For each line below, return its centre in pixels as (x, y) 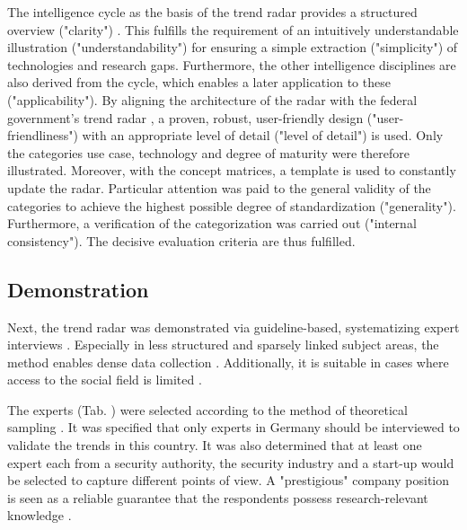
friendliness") (43, 135)
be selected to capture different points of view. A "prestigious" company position (229, 480)
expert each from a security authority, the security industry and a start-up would (231, 462)
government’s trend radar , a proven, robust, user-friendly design (185, 117)
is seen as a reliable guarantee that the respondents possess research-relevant (218, 497)
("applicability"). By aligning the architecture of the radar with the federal (212, 99)
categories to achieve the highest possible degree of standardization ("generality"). (232, 205)
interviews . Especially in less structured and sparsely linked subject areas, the (223, 344)
